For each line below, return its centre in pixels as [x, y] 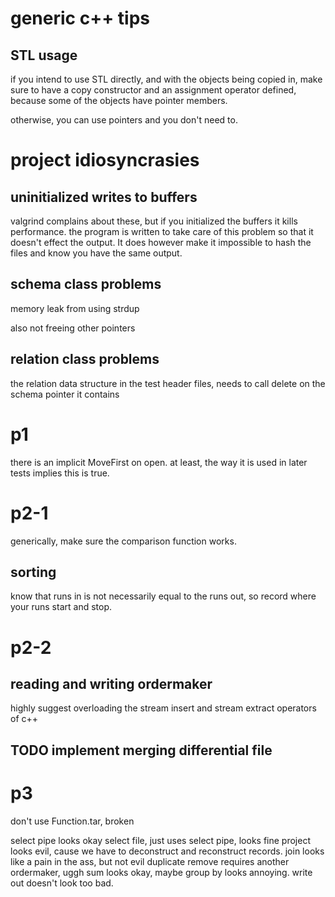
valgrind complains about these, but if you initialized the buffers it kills [154, 221]
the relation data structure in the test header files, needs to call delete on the [168, 383]
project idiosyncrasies [105, 160]
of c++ [24, 719]
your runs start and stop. [61, 607]
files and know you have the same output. [96, 253]
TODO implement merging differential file [141, 750]
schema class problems [86, 284]
